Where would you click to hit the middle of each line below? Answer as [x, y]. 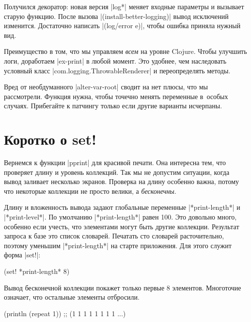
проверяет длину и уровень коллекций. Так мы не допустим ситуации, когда [117, 172]
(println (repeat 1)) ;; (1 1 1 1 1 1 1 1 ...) [65, 313]
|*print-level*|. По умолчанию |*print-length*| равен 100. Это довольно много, [120, 217]
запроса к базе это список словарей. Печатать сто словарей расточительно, [114, 236]
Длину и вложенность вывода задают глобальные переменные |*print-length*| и [122, 207]
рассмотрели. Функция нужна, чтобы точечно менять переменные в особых [116, 96]
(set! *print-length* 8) [37, 271]
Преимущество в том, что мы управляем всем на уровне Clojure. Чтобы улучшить [125, 51]
